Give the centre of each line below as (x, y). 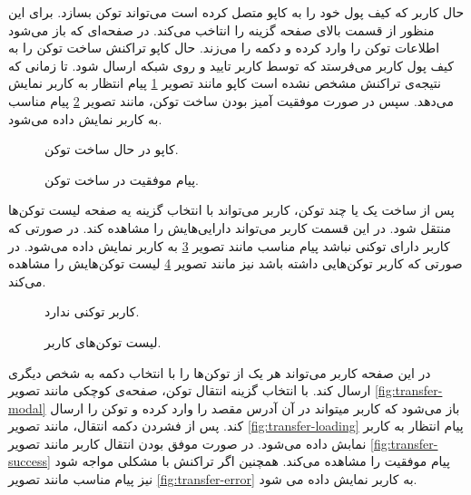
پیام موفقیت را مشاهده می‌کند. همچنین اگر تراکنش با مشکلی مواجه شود (252, 461)
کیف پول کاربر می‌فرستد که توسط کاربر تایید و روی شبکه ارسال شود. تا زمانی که (231, 65)
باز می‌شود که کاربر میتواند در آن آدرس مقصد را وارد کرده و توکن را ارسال (255, 408)
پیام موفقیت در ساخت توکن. (122, 179)
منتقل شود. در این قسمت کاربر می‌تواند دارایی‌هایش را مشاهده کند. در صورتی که (230, 227)
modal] (27, 408)
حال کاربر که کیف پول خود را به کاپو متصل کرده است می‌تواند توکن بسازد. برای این (236, 12)
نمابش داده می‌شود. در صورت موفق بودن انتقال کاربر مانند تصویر (187, 443)
